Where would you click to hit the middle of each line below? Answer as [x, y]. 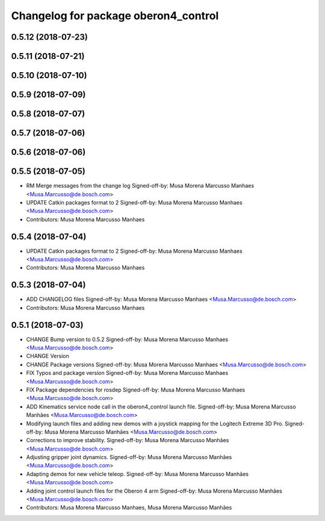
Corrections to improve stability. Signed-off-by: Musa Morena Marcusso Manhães [128, 440]
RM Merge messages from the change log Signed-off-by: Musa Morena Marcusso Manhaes [140, 186]
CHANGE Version [48, 356]
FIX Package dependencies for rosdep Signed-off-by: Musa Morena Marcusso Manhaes [136, 390]
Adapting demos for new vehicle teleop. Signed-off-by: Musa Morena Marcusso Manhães [138, 474]
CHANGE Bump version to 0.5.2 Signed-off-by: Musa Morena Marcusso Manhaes [127, 339]
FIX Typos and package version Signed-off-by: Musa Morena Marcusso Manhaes [127, 373]
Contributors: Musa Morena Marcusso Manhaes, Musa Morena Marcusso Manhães [129, 508]
